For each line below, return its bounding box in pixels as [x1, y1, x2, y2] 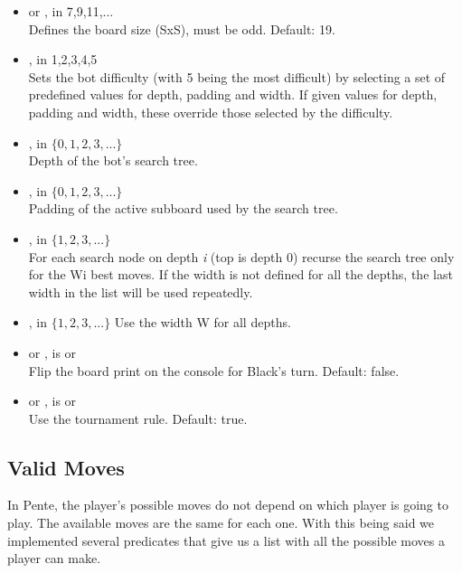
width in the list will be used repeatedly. [28, 282, 253, 301]
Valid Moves [7, 453, 125, 481]
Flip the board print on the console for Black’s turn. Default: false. [28, 361, 400, 380]
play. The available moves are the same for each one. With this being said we [7, 513, 435, 532]
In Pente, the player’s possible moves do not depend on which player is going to [7, 495, 448, 514]
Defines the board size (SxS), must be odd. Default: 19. [28, 19, 335, 38]
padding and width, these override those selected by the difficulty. [28, 102, 393, 121]
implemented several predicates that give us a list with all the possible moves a [7, 531, 445, 550]
